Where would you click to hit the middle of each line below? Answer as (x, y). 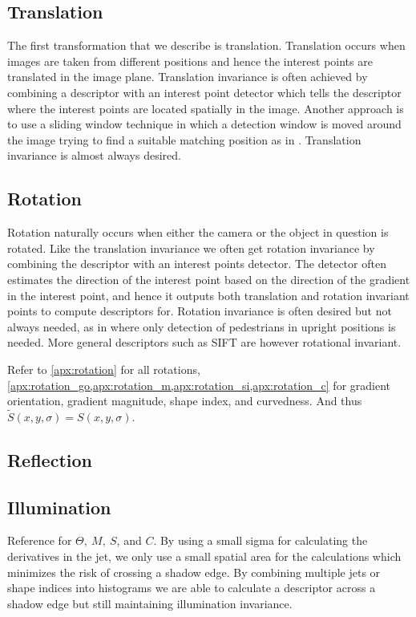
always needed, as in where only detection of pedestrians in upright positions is (202, 326)
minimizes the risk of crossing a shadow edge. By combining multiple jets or (194, 572)
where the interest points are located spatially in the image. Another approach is (206, 108)
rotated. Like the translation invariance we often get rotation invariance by (191, 248)
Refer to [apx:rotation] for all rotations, (104, 369)
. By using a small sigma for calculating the (261, 540)
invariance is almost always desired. (94, 155)
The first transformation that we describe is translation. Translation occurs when (206, 45)
